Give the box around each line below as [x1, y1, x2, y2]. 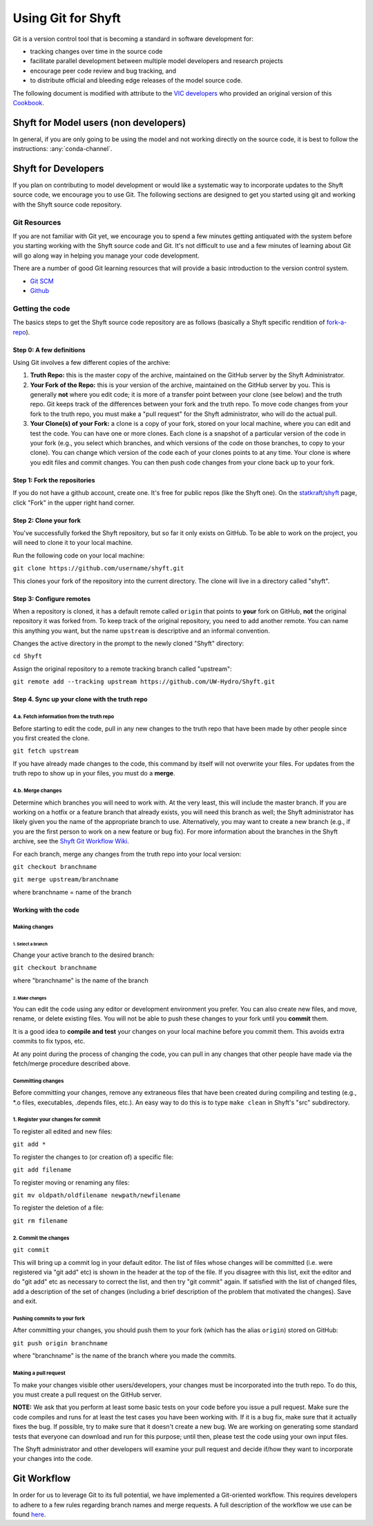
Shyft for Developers [12, 163, 104, 174]
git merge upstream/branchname [12, 876, 119, 883]
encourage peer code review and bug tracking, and [30, 66, 176, 75]
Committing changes [12, 1077, 64, 1084]
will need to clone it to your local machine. [12, 539, 133, 547]
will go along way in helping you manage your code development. [12, 251, 200, 260]
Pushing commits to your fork [12, 1315, 86, 1322]
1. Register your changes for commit [12, 1116, 101, 1123]
